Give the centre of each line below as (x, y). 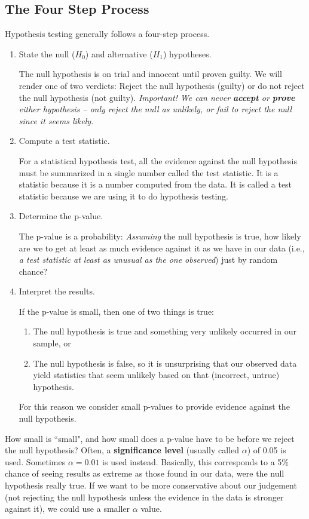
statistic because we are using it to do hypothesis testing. (123, 196)
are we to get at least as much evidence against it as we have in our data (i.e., (162, 248)
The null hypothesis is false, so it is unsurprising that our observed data (165, 363)
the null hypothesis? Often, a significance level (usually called (122, 450)
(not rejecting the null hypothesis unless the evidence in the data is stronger (144, 497)
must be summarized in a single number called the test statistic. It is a (149, 172)
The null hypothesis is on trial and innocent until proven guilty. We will (150, 74)
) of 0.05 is (267, 450)
